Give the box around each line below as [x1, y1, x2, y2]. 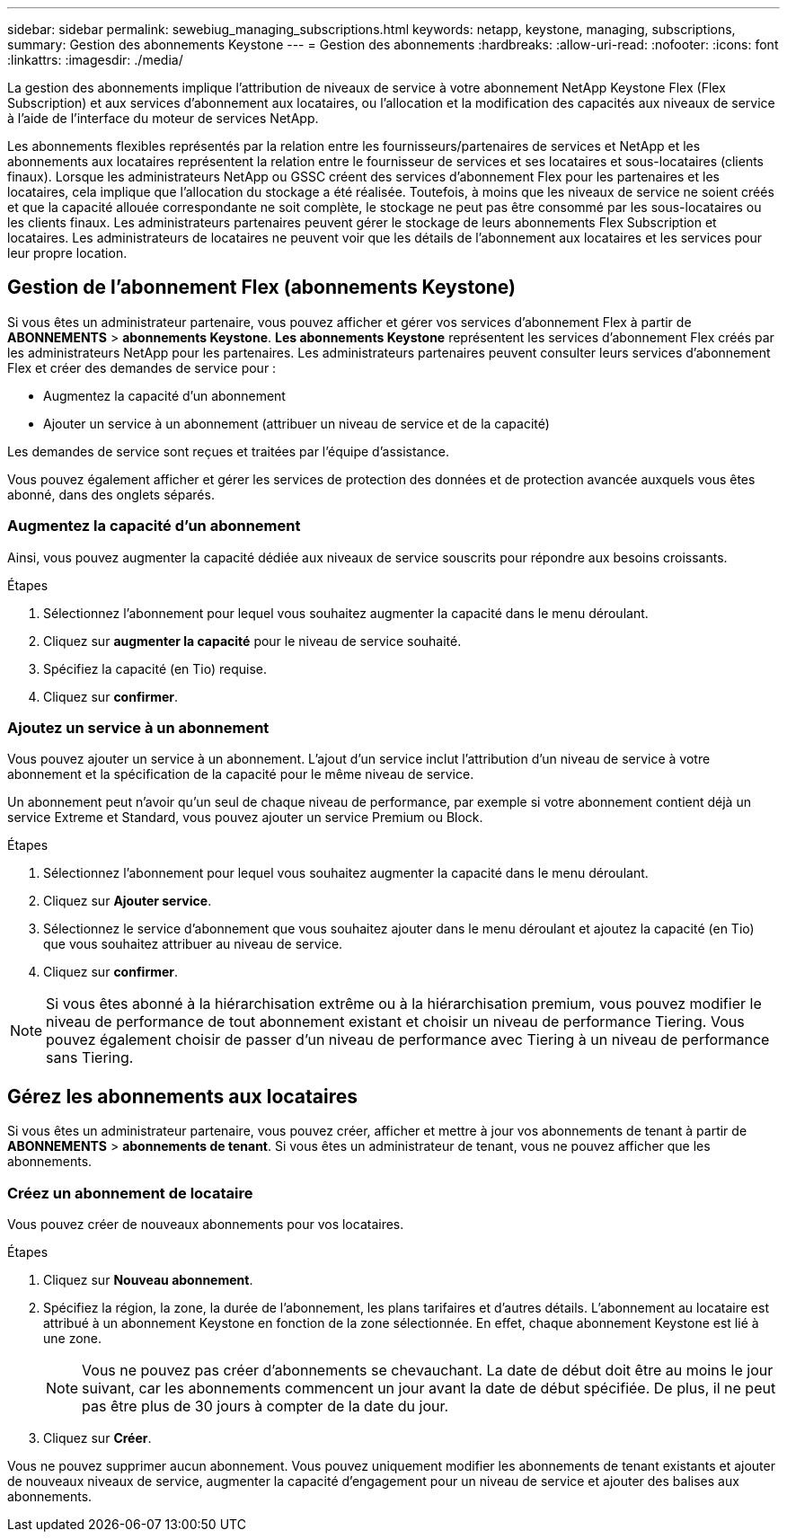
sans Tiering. [46, 1048, 134, 1067]
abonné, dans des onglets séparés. [7, 486, 215, 502]
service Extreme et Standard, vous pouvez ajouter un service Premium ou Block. [7, 809, 483, 826]
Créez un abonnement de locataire [7, 1183, 253, 1202]
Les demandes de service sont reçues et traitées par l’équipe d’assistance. [7, 443, 449, 459]
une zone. [43, 1330, 102, 1346]
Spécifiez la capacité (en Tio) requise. [43, 660, 268, 677]
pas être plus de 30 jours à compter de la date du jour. [82, 1396, 449, 1415]
